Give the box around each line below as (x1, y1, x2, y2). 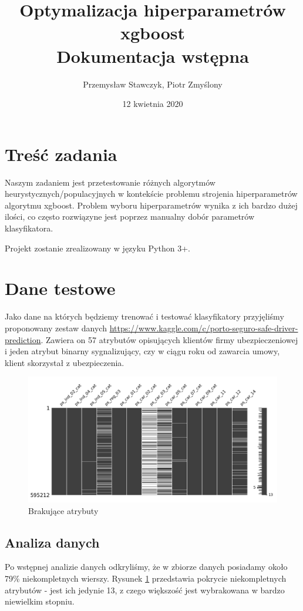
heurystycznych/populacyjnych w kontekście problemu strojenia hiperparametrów (5, 187, 298, 200)
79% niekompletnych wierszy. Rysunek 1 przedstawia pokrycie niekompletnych (5, 572, 287, 584)
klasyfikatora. (5, 222, 53, 234)
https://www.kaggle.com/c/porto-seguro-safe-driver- (109, 321, 298, 334)
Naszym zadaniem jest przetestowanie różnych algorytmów (5, 176, 216, 188)
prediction (5, 333, 41, 345)
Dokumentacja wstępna (56, 43, 249, 68)
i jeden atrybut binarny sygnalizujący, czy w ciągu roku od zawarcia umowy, (5, 345, 280, 357)
